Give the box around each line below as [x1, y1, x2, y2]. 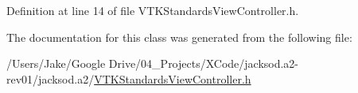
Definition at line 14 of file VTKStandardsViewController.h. [6, 2, 299, 18]
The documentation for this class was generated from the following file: [6, 28, 352, 45]
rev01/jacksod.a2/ [6, 70, 95, 87]
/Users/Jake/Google [6, 55, 106, 72]
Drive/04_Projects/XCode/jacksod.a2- [108, 55, 299, 72]
